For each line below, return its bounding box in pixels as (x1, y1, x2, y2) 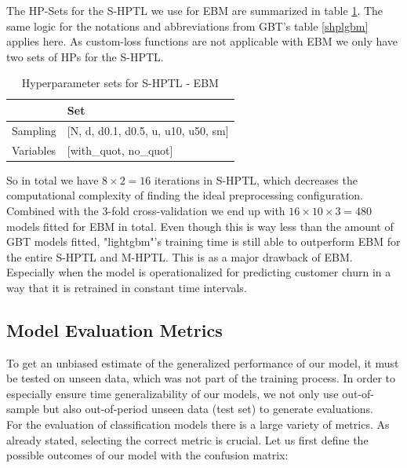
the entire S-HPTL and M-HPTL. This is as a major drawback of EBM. (6, 248, 353, 265)
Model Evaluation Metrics (6, 317, 223, 342)
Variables (12, 141, 56, 158)
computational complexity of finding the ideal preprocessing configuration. (6, 187, 363, 203)
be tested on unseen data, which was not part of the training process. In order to (6, 370, 396, 386)
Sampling (12, 122, 56, 138)
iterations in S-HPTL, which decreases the (154, 171, 358, 188)
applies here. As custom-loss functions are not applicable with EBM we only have (6, 33, 398, 49)
